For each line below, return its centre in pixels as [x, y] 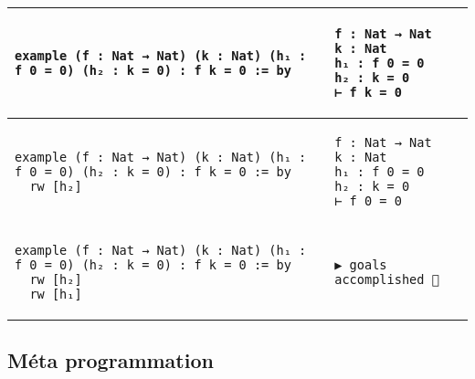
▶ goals [361, 265]
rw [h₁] [56, 294]
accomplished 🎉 [387, 279]
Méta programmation [111, 360]
